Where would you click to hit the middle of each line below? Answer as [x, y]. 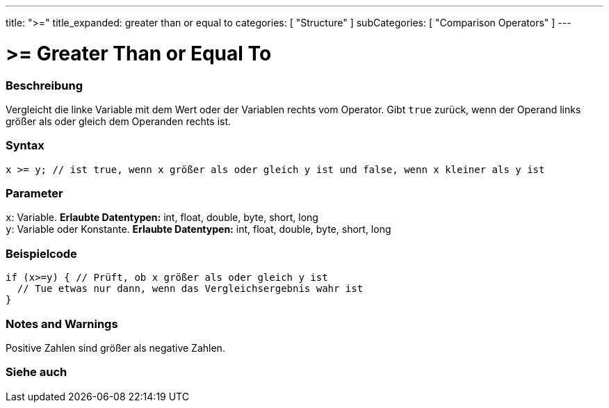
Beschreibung [44, 85]
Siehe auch [36, 372]
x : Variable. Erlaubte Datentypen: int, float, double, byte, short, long [162, 218]
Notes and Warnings [62, 324]
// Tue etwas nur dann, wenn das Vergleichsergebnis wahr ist [190, 289]
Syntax [25, 146]
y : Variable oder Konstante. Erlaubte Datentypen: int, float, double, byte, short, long [198, 229]
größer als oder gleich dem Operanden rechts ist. [119, 121]
